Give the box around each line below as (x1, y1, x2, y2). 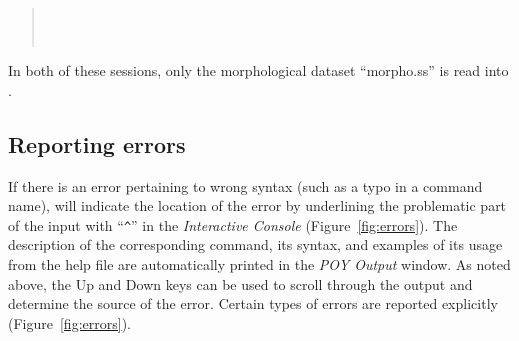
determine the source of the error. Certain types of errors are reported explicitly (8, 293, 498, 314)
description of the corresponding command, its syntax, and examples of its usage (8, 234, 503, 255)
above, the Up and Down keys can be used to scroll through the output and (8, 273, 473, 294)
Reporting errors (8, 128, 186, 159)
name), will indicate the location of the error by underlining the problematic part (8, 195, 507, 216)
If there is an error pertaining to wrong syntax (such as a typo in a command (8, 175, 483, 196)
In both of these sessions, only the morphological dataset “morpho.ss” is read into (8, 60, 509, 81)
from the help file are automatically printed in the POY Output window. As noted (8, 254, 511, 275)
